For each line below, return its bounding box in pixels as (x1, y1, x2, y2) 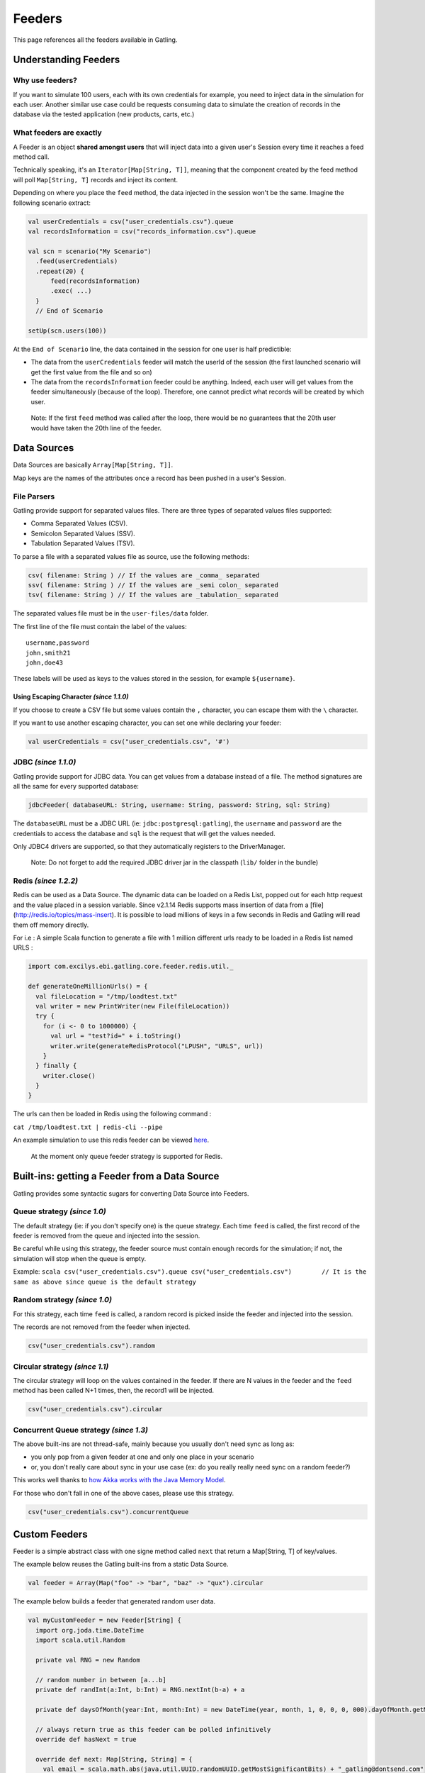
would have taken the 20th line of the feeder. (30, 423, 162, 432)
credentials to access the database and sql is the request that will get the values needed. (13, 829, 276, 838)
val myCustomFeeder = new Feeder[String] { (28, 1616, 182, 1624)
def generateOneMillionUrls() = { (28, 982, 148, 991)
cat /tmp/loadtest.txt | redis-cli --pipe (13, 1123, 163, 1131)
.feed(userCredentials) (35, 257, 118, 265)
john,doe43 (25, 658, 64, 667)
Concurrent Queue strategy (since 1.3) (13, 1425, 149, 1435)
